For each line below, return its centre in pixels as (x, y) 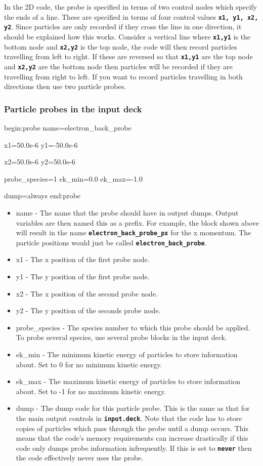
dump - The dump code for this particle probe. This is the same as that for (133, 408)
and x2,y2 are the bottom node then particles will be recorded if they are (118, 66)
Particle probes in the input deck (73, 109)
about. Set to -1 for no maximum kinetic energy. (91, 391)
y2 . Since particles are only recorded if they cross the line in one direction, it (123, 27)
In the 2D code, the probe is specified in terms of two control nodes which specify (130, 7)
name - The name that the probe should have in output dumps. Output (127, 212)
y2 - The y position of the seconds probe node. (88, 310)
